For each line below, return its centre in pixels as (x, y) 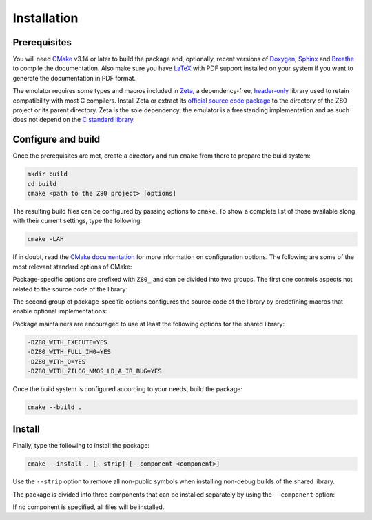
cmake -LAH (45, 239)
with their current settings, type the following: (77, 221)
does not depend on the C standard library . (74, 120)
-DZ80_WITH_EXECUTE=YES (68, 342)
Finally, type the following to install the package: (81, 446)
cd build (42, 184)
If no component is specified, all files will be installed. (89, 507)
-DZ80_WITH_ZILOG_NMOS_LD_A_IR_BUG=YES (94, 371)
